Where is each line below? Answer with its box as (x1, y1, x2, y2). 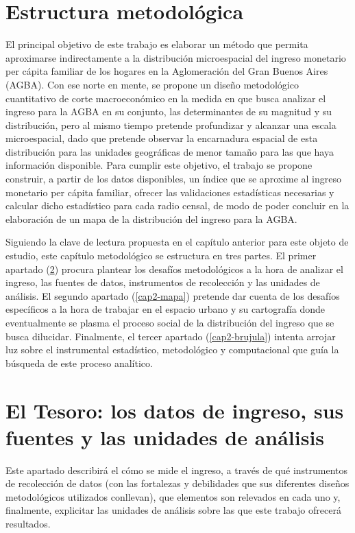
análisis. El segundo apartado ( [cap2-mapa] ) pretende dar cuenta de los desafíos (5, 288, 340, 303)
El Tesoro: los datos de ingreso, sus (5, 396, 344, 424)
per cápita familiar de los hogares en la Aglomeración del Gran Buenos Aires (5, 64, 328, 78)
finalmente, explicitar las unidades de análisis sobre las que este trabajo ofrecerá (5, 503, 341, 517)
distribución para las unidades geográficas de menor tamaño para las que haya (5, 144, 334, 158)
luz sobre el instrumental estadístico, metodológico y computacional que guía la (5, 342, 339, 357)
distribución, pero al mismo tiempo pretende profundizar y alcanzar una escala (5, 117, 336, 132)
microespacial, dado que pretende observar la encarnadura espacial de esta (5, 131, 318, 145)
